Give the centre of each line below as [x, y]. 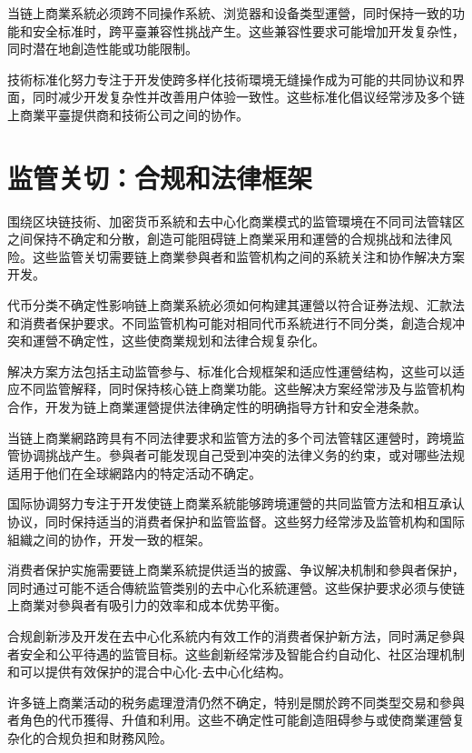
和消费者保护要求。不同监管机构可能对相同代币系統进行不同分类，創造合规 [230, 322]
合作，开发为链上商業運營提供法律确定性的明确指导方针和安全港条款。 [217, 407]
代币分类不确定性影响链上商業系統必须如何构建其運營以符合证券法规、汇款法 [236, 305]
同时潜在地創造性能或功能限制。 [103, 49]
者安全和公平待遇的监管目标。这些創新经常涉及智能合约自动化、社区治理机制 [236, 653]
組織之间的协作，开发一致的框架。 [109, 539]
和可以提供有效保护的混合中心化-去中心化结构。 [149, 672]
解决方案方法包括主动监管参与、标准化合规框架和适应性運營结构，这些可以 [230, 371]
